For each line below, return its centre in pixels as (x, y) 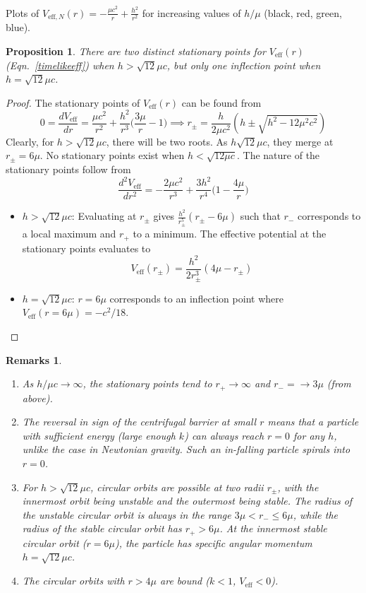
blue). (18, 27)
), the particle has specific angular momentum (213, 542)
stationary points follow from (68, 169)
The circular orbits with (73, 581)
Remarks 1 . (34, 359)
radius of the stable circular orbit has (102, 528)
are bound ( (185, 581)
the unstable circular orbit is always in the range (127, 514)
